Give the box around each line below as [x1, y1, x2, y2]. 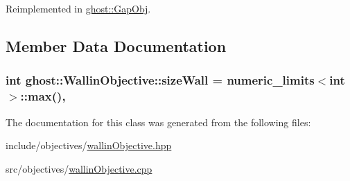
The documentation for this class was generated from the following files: [6, 114, 311, 129]
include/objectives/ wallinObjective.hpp [6, 138, 172, 153]
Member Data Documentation [6, 35, 227, 56]
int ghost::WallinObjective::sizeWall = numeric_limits [6, 71, 315, 89]
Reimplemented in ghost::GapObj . [6, 1, 151, 15]
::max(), [20, 87, 66, 105]
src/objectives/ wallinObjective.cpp [6, 161, 152, 175]
